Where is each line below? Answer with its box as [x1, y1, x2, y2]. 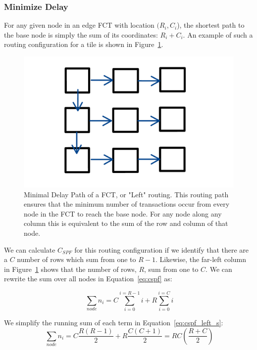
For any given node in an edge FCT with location [4, 20, 154, 30]
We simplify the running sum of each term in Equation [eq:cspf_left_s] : [4, 317, 223, 328]
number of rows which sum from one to [17, 254, 136, 264]
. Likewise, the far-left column [155, 254, 247, 264]
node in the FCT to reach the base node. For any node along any [24, 208, 222, 219]
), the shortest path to [177, 20, 245, 30]
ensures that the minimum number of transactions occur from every [24, 199, 230, 209]
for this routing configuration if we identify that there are [74, 244, 249, 255]
